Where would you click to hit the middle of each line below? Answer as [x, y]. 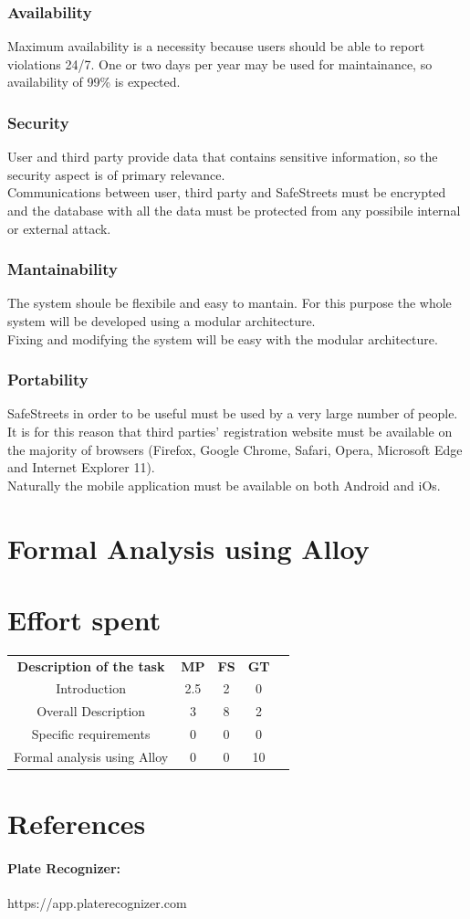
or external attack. [59, 228]
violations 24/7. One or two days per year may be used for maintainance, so [220, 63]
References [77, 824]
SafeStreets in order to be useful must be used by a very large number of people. [233, 413]
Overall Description [91, 711]
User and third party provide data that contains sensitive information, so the [223, 157]
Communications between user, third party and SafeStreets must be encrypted [227, 192]
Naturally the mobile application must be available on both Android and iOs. [224, 485]
